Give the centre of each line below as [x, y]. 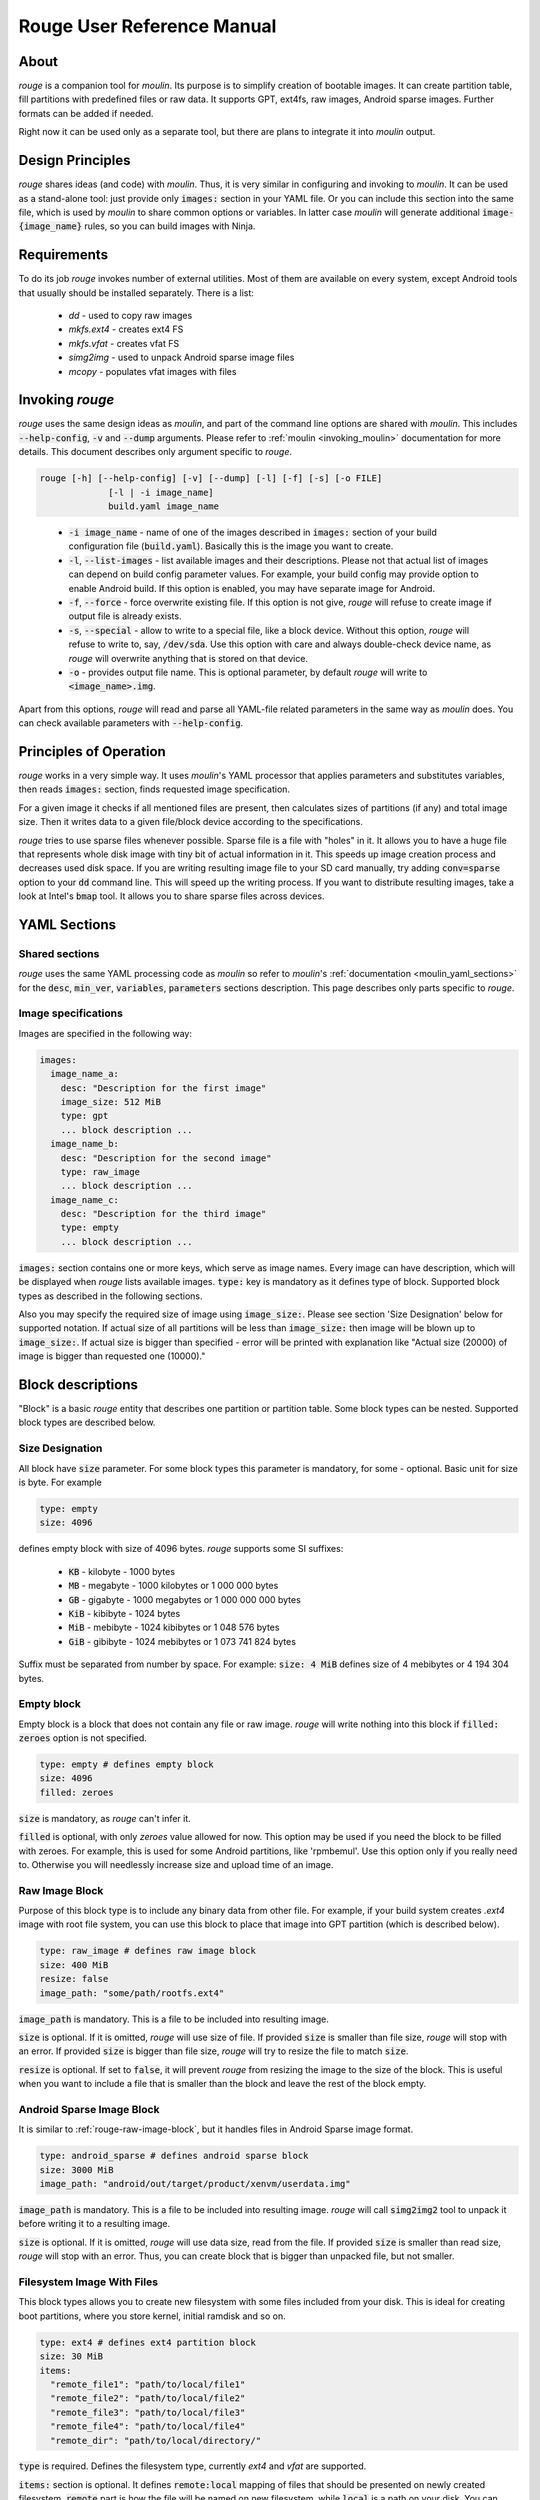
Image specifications [71, 1013]
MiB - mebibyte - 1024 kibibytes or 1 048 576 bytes [174, 1627]
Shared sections [59, 953]
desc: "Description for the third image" [163, 1214]
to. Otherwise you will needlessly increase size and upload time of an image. [176, 1864]
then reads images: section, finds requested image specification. [154, 789]
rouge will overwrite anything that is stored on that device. [188, 658]
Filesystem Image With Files [88, 2282]
